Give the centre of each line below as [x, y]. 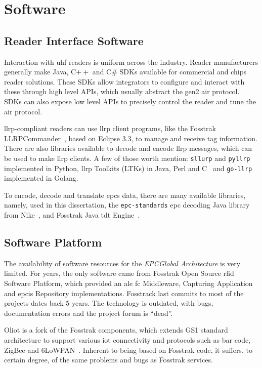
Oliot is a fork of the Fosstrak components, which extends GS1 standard [116, 330]
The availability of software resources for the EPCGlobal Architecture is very [122, 263]
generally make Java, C [40, 72]
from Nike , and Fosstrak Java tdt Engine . [72, 215]
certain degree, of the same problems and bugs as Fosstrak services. [108, 360]
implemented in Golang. [41, 178]
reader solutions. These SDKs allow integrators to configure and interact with [124, 81]
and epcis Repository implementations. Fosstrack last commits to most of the [124, 293]
